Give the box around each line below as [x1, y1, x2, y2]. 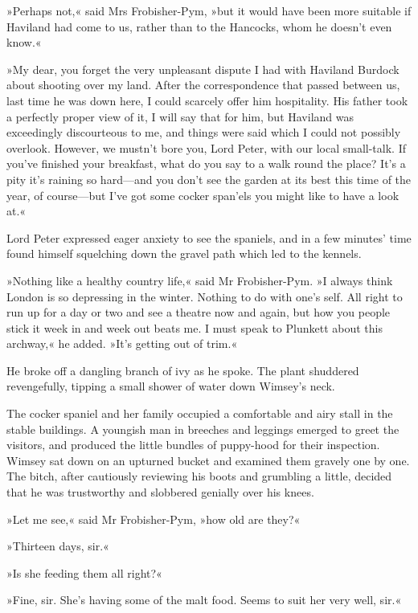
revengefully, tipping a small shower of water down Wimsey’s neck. [6, 378, 335, 394]
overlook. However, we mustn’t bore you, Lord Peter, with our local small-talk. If [6, 139, 406, 156]
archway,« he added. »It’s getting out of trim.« [6, 335, 238, 352]
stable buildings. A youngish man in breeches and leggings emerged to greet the [6, 420, 400, 437]
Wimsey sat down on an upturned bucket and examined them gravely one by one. [6, 452, 410, 468]
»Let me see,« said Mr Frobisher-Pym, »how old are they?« [6, 510, 301, 527]
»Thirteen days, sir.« [6, 537, 109, 554]
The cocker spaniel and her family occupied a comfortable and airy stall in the [6, 405, 393, 422]
